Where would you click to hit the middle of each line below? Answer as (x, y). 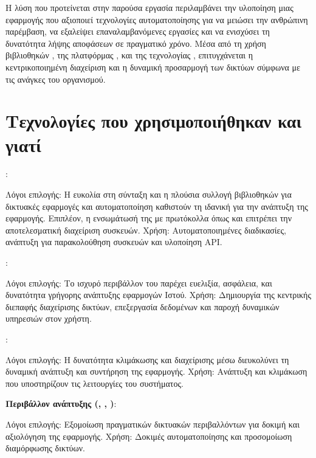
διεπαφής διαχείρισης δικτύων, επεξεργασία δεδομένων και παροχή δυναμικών (143, 306)
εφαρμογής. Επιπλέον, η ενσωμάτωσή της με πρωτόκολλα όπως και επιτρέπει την (149, 218)
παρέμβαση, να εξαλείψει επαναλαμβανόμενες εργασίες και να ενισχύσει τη (138, 31)
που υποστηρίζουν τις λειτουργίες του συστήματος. (94, 383)
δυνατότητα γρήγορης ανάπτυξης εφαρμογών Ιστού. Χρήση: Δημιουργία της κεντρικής (158, 295)
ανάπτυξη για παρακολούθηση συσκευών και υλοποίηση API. (114, 242)
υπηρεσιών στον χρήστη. (49, 318)
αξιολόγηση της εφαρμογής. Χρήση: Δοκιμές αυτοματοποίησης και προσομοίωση (149, 436)
